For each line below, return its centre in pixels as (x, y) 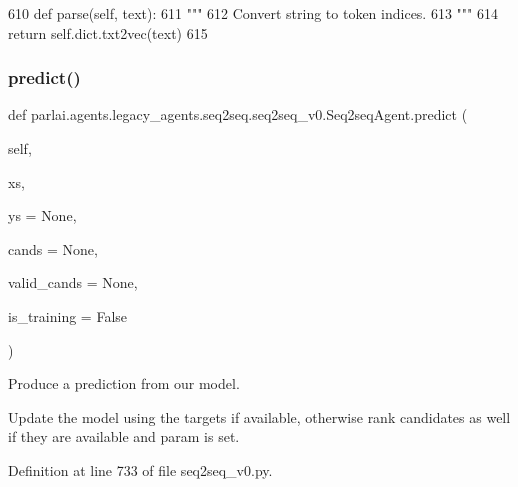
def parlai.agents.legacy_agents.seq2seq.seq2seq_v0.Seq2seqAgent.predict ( (238, 114)
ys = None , (42, 215)
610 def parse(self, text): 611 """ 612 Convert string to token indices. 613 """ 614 (253, 13)
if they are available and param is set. (124, 436)
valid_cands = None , (73, 282)
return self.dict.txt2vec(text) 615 (108, 32)
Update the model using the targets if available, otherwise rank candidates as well (259, 416)
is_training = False (68, 315)
